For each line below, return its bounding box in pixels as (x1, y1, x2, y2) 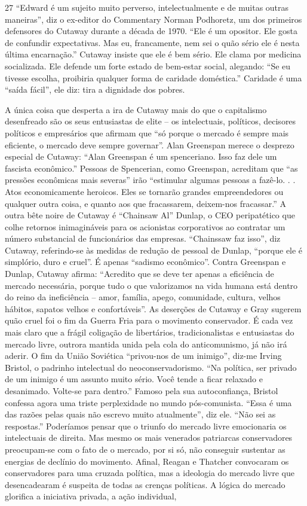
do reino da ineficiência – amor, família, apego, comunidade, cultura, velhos (5, 291, 281, 303)
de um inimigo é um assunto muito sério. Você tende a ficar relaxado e (5, 373, 263, 385)
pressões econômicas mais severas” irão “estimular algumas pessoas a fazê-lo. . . (5, 173, 296, 186)
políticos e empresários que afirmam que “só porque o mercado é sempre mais (5, 126, 289, 139)
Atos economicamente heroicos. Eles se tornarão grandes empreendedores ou (5, 185, 284, 197)
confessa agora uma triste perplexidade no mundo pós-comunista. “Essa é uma (5, 396, 292, 409)
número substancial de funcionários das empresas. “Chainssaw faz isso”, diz (5, 232, 281, 245)
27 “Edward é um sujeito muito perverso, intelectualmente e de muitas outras (5, 1, 289, 13)
